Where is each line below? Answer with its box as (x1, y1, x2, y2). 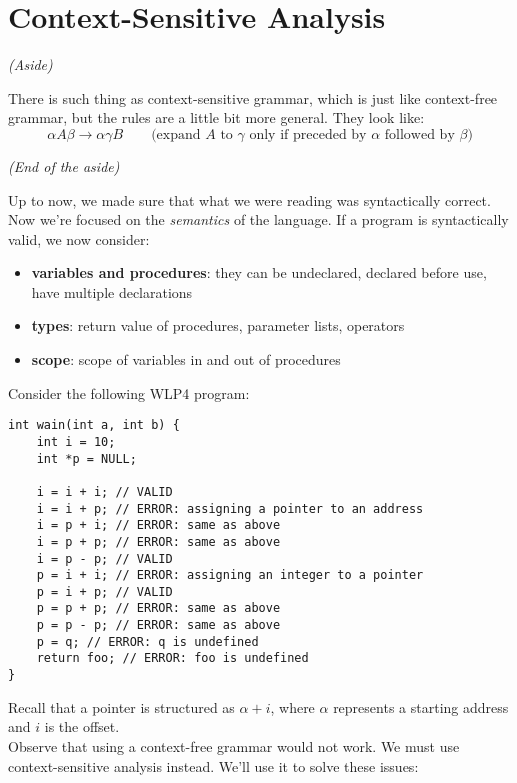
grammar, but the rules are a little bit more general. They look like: (8, 107, 425, 128)
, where (270, 696, 315, 717)
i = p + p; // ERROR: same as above (36, 534, 281, 549)
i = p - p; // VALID (36, 551, 173, 566)
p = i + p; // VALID (36, 584, 173, 599)
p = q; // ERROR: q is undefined (36, 634, 259, 649)
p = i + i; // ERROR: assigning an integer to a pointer (36, 568, 424, 583)
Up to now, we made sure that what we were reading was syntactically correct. (8, 189, 491, 210)
